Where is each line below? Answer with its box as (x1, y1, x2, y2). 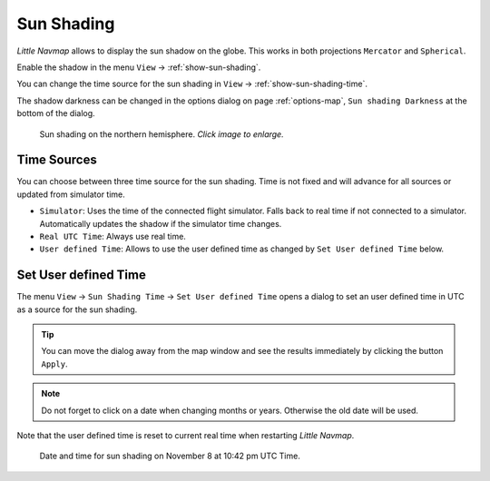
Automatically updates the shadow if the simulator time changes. (39, 218, 282, 229)
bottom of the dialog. (16, 108, 95, 119)
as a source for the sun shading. (16, 304, 138, 315)
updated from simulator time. (16, 189, 126, 200)
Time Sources (16, 152, 97, 168)
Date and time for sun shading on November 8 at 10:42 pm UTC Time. (39, 450, 301, 462)
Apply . (41, 358, 68, 369)
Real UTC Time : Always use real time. (39, 231, 186, 241)
